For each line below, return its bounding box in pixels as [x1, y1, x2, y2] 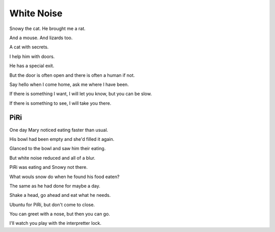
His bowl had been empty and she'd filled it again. [9, 136, 115, 142]
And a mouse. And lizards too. [9, 35, 73, 41]
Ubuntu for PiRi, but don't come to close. [9, 201, 95, 208]
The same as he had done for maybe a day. [9, 183, 100, 189]
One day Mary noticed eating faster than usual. [9, 127, 108, 133]
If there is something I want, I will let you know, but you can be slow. [9, 91, 152, 97]
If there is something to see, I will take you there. [9, 100, 112, 106]
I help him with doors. [9, 53, 55, 60]
